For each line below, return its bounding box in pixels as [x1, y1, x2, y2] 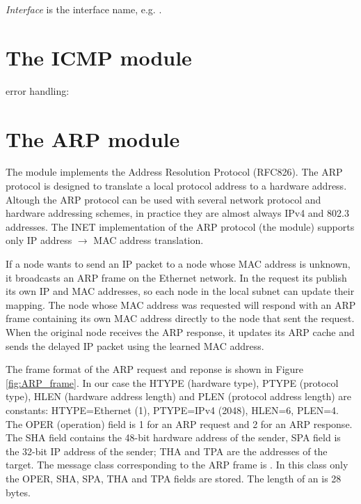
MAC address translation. [93, 233, 204, 247]
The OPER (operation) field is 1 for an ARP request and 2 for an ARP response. [6, 416, 353, 431]
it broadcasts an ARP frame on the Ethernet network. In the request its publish [6, 270, 347, 284]
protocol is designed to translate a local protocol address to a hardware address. [6, 178, 347, 193]
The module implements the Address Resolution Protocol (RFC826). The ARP [6, 165, 343, 179]
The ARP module [6, 124, 180, 153]
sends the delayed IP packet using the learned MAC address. [6, 338, 264, 353]
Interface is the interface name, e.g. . [6, 2, 162, 16]
